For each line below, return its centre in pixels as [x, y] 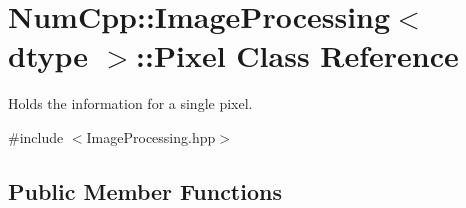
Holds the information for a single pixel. [130, 103]
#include [36, 136]
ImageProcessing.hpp [151, 136]
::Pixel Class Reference [297, 55]
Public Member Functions [145, 190]
